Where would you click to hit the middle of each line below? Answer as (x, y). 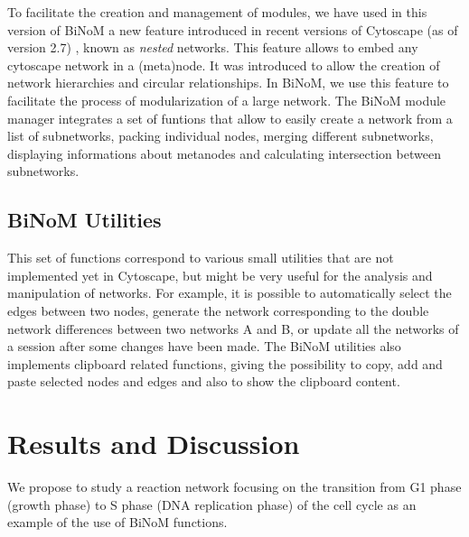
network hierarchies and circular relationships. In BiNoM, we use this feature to (228, 83)
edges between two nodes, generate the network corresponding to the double (218, 310)
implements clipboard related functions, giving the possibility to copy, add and (225, 363)
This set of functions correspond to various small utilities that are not (201, 258)
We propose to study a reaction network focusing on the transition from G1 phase (234, 487)
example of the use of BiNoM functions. (117, 522)
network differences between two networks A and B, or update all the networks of (233, 328)
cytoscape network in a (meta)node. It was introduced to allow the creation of (224, 65)
